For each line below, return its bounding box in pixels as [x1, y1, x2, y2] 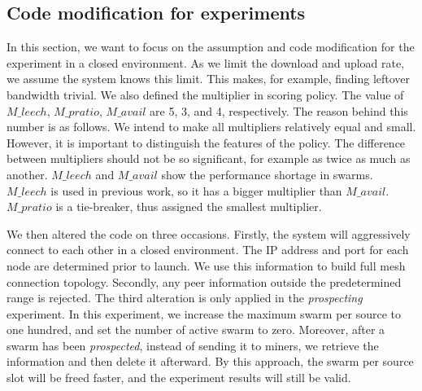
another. [7, 165, 48, 182]
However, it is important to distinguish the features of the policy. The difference [7, 134, 406, 151]
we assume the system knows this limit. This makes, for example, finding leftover [7, 70, 411, 87]
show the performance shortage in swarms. [161, 165, 373, 182]
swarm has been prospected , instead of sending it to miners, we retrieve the [7, 336, 379, 354]
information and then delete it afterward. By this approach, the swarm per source [7, 353, 414, 370]
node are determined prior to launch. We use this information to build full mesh [7, 257, 406, 274]
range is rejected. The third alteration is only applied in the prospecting [7, 289, 363, 306]
